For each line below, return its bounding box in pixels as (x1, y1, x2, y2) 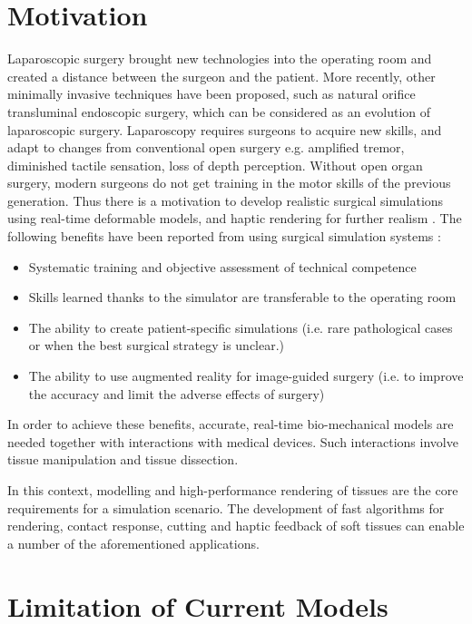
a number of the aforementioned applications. (7, 533, 260, 552)
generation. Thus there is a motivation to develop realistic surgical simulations (7, 190, 444, 210)
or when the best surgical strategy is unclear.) (28, 336, 285, 355)
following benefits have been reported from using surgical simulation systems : (7, 227, 441, 246)
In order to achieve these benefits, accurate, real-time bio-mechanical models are (7, 414, 454, 434)
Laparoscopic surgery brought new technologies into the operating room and (7, 49, 432, 68)
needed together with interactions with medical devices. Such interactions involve (7, 432, 458, 451)
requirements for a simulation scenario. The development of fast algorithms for (7, 498, 445, 517)
